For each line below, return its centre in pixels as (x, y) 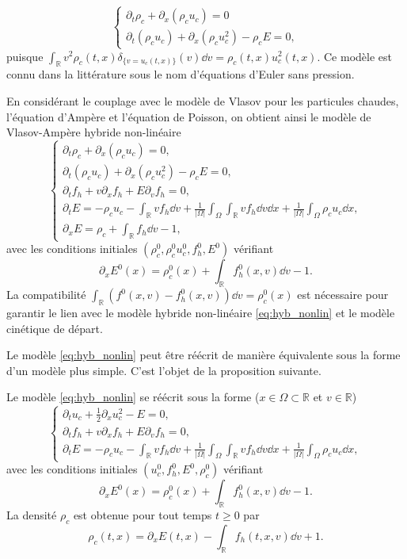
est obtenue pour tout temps (143, 515)
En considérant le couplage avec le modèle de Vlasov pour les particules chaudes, (203, 100)
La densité (32, 515)
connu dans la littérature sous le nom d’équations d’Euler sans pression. (181, 74)
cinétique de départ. (55, 328)
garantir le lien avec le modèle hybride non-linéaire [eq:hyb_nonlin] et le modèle (201, 313)
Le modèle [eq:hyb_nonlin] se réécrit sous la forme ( (133, 397)
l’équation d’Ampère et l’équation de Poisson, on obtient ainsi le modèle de (189, 116)
